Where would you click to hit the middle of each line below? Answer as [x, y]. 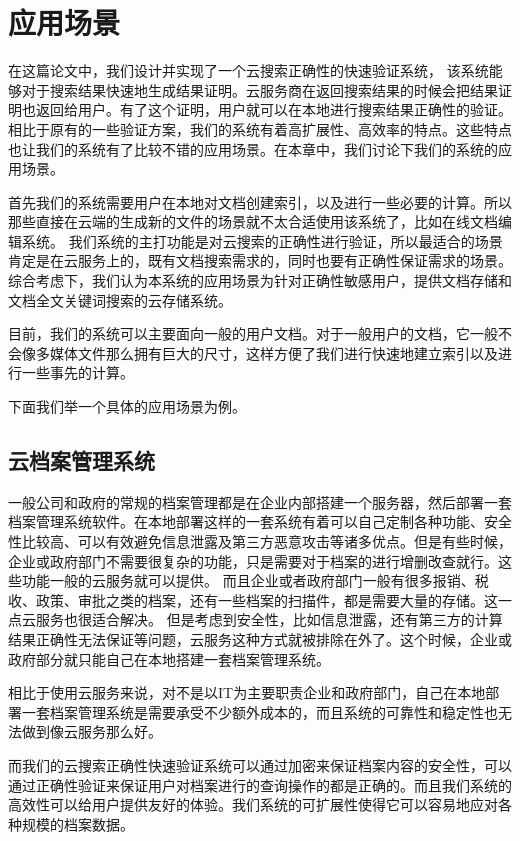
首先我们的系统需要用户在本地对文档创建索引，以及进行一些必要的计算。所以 [260, 201]
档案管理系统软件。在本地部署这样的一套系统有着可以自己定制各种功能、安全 [260, 521]
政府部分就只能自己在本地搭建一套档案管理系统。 [169, 658]
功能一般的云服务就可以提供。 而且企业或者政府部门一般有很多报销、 [248, 580]
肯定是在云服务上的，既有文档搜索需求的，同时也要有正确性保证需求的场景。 [260, 260]
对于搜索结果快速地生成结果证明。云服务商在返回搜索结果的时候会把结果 [259, 89]
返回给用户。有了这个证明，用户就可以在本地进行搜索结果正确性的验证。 [273, 109]
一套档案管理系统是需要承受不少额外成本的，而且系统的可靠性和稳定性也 [259, 711]
